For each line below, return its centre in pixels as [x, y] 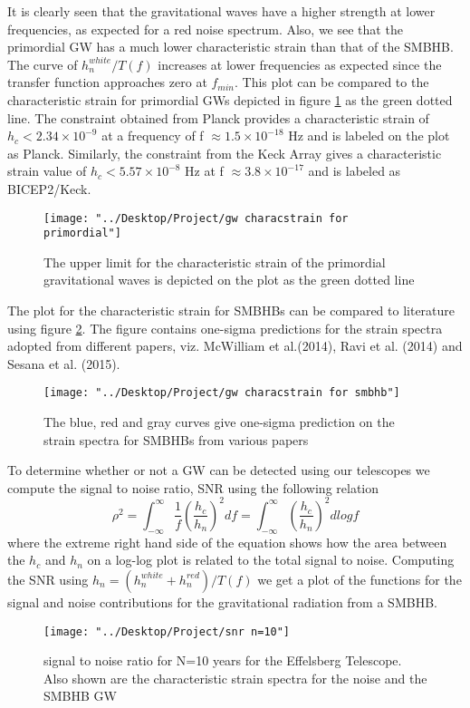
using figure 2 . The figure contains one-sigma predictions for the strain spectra [225, 328]
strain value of [47, 171]
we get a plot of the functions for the [360, 579]
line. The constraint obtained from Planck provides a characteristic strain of [218, 117]
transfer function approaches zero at [107, 82]
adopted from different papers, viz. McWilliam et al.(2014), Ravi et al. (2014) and [235, 346]
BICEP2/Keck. [49, 188]
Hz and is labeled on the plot [369, 136]
